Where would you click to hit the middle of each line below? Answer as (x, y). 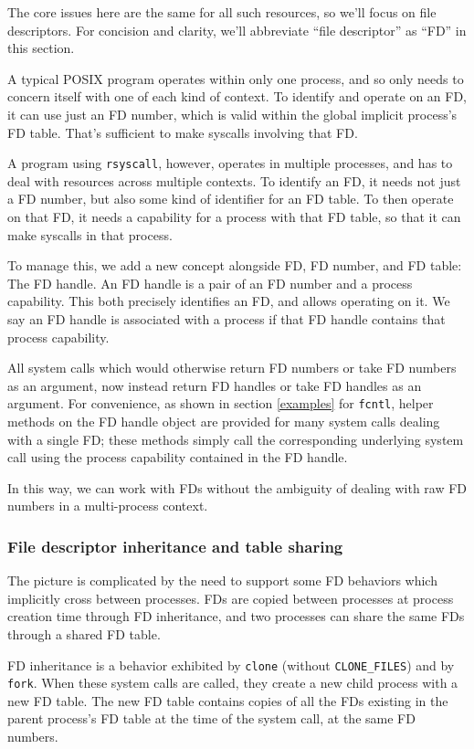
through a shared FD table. (84, 633)
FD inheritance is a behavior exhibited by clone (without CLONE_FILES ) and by (231, 665)
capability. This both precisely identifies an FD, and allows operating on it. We (229, 301)
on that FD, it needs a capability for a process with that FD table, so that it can (234, 216)
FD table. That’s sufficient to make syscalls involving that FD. (183, 132)
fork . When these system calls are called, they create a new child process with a (233, 683)
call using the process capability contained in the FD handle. (178, 457)
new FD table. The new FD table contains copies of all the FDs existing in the (228, 700)
